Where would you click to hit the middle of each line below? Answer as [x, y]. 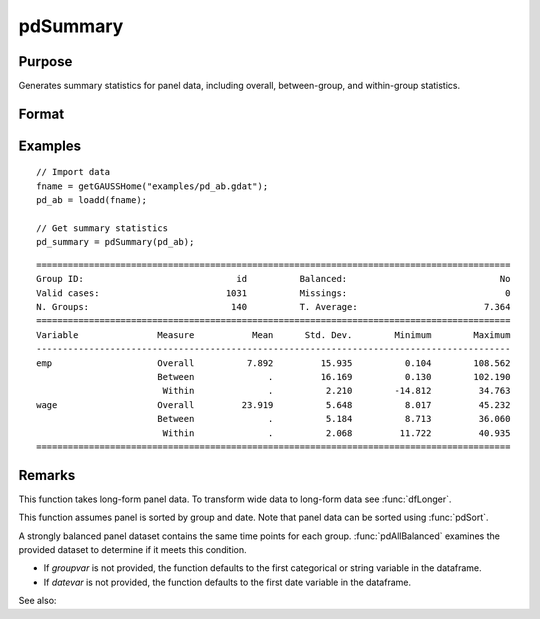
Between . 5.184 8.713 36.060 [333, 419]
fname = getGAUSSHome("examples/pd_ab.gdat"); [152, 186]
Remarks [47, 475]
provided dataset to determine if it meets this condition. [132, 549]
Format [41, 113]
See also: [37, 601]
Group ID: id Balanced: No [273, 279]
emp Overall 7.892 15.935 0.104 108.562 [273, 363]
